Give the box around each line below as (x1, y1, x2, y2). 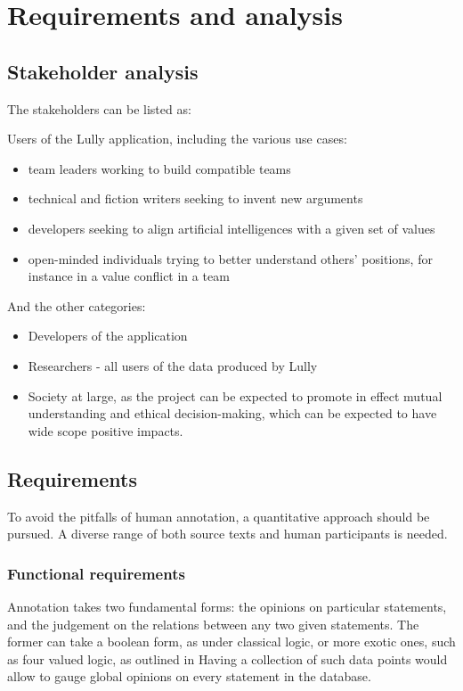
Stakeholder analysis (7, 57, 199, 85)
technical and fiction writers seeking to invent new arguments (28, 189, 363, 208)
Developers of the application (28, 326, 188, 345)
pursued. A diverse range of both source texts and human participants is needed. (7, 524, 448, 543)
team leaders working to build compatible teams (28, 159, 291, 177)
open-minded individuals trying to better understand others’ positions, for (28, 249, 433, 267)
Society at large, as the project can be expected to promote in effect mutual (28, 386, 443, 405)
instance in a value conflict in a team (28, 267, 230, 285)
